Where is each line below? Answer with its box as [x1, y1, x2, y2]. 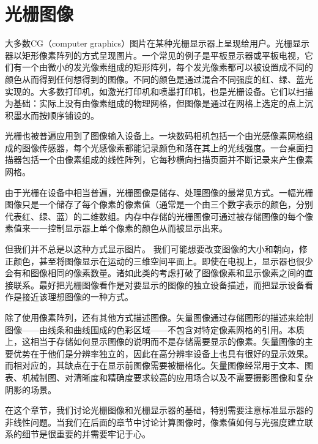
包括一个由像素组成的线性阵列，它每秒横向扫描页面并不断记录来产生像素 [21, 153, 313, 166]
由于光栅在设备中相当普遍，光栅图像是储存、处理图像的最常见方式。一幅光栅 [5, 186, 313, 198]
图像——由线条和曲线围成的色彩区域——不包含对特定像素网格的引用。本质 [5, 323, 305, 336]
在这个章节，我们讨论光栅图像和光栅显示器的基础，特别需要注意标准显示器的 [5, 404, 313, 416]
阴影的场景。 [5, 383, 56, 396]
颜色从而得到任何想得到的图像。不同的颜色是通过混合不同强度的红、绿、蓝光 [5, 72, 313, 85]
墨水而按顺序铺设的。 [13, 108, 99, 121]
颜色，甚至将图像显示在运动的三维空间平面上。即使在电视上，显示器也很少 [13, 254, 313, 267]
